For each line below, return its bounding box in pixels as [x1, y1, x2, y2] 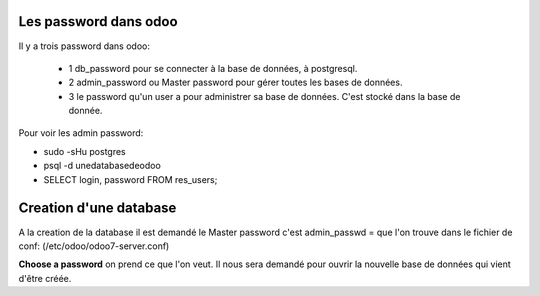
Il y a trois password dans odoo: [18, 40, 150, 52]
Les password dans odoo [18, 13, 179, 30]
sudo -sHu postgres [43, 145, 126, 157]
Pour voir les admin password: [18, 127, 144, 139]
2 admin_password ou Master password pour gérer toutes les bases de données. [68, 76, 403, 89]
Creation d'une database [18, 200, 177, 217]
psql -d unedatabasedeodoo [43, 160, 162, 172]
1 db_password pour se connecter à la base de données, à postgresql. [68, 62, 358, 74]
